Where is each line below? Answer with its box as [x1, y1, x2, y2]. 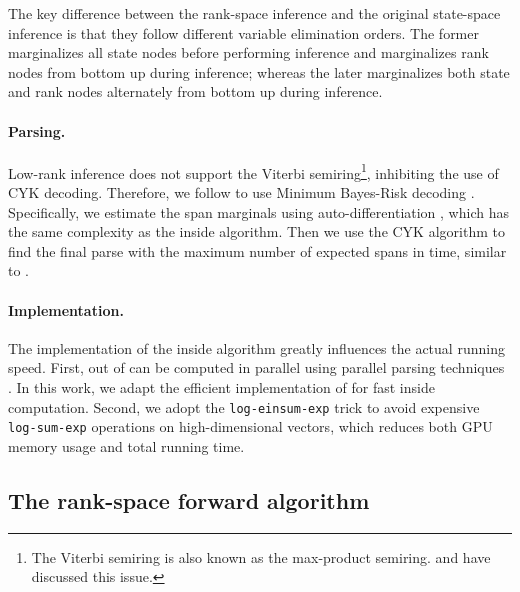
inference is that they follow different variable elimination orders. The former [8, 22, 479, 43]
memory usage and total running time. [8, 435, 245, 456]
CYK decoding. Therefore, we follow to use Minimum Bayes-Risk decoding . [8, 182, 475, 203]
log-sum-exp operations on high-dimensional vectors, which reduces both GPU [8, 416, 493, 437]
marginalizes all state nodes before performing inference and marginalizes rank [8, 42, 489, 63]
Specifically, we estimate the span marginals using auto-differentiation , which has [8, 201, 509, 222]
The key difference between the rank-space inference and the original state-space [8, 3, 501, 23]
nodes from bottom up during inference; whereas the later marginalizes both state [8, 61, 510, 82]
